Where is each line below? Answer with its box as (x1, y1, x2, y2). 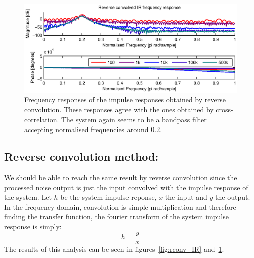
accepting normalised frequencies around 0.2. (24, 124, 162, 135)
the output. (215, 192, 250, 202)
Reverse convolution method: (4, 149, 159, 164)
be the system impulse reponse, (60, 192, 157, 202)
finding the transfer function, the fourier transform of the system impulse (4, 211, 229, 222)
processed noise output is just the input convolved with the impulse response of (4, 182, 248, 192)
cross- (216, 104, 233, 114)
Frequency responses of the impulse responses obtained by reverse (24, 94, 226, 105)
